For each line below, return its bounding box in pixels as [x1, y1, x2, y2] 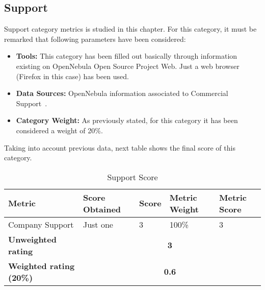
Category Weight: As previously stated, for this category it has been [16, 115, 238, 126]
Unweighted [8, 233, 57, 245]
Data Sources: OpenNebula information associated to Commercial [16, 88, 228, 99]
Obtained [83, 203, 121, 215]
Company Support [8, 218, 74, 230]
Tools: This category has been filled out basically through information [16, 51, 237, 61]
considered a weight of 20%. [16, 125, 103, 135]
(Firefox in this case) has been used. [16, 70, 129, 81]
